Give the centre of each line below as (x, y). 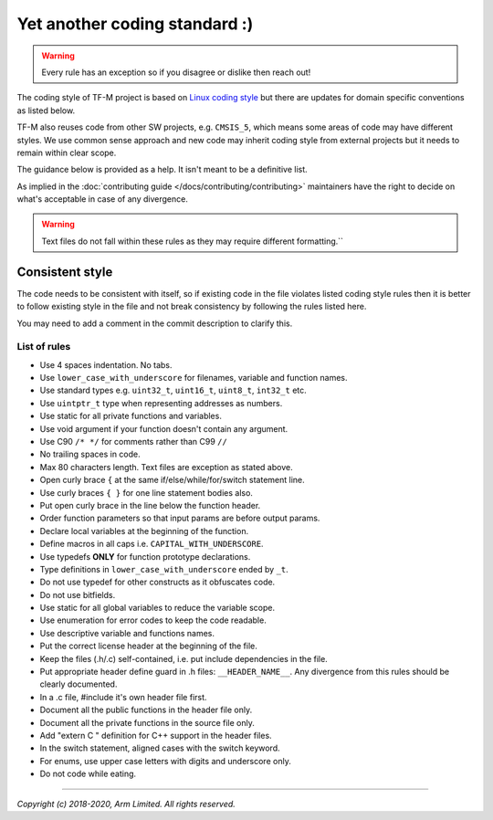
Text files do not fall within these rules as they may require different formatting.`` (193, 241)
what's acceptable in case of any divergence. (103, 199)
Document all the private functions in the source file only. (147, 722)
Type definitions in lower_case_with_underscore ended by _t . (164, 569)
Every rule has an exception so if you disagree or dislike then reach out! (176, 72)
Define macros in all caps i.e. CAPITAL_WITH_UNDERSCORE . (152, 544)
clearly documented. (79, 684)
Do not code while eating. (88, 774)
